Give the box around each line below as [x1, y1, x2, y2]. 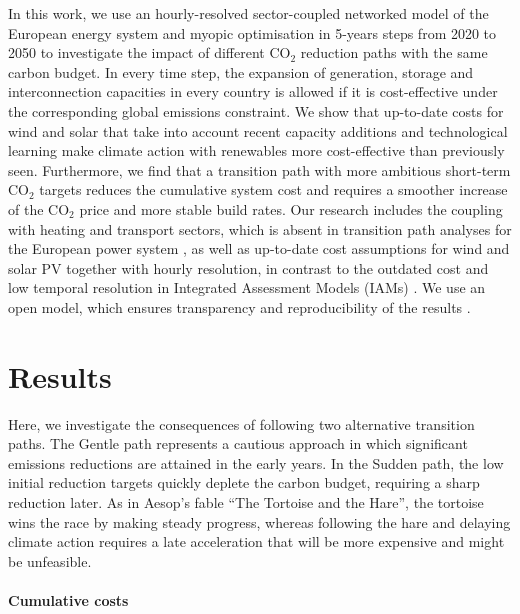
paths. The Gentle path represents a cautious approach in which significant [8, 433, 468, 454]
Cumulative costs [8, 589, 129, 610]
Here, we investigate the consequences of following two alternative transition [8, 413, 475, 434]
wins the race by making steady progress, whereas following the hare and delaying [8, 511, 511, 532]
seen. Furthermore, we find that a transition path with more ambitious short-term [8, 159, 511, 180]
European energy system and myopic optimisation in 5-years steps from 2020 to [8, 22, 497, 43]
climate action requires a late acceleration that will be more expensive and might [8, 531, 505, 552]
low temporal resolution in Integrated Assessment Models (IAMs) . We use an [8, 277, 486, 298]
